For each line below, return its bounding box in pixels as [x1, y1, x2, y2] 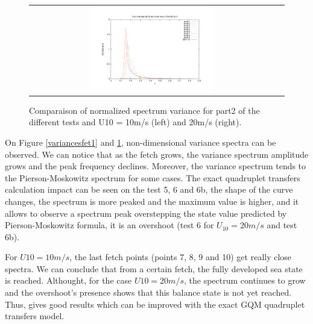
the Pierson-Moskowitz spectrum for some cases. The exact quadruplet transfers [5, 171, 300, 184]
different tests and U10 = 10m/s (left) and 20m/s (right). [29, 116, 242, 128]
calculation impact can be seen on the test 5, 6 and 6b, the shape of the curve [5, 183, 293, 196]
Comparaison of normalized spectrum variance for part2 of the [29, 104, 260, 116]
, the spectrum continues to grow [183, 274, 306, 287]
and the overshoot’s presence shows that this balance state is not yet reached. [5, 286, 292, 299]
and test [267, 219, 297, 231]
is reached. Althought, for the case [5, 274, 132, 287]
